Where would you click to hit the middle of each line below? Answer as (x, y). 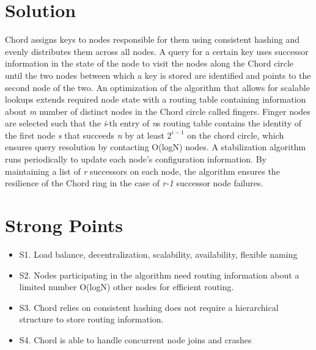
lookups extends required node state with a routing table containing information (156, 99)
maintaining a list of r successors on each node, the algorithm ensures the (142, 171)
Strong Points (64, 225)
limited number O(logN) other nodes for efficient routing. (127, 287)
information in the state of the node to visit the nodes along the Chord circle (149, 63)
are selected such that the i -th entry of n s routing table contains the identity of (153, 123)
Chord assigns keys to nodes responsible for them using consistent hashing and (152, 39)
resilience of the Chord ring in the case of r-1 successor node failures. (134, 183)
